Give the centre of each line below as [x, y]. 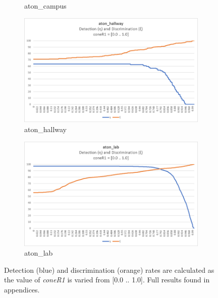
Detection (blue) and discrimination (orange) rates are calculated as [109, 270]
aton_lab [39, 253]
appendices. [22, 289]
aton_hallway [46, 129]
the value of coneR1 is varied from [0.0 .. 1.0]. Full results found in [107, 280]
